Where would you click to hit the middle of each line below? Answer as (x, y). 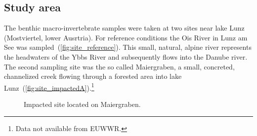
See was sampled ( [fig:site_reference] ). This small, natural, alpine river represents (128, 47)
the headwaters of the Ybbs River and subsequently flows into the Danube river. (126, 56)
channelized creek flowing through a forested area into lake (93, 76)
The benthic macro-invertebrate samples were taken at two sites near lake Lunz (124, 28)
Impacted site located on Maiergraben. (82, 104)
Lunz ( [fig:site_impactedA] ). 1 (49, 87)
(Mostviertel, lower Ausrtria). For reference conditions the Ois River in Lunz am (126, 37)
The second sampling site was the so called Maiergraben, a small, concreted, (119, 66)
